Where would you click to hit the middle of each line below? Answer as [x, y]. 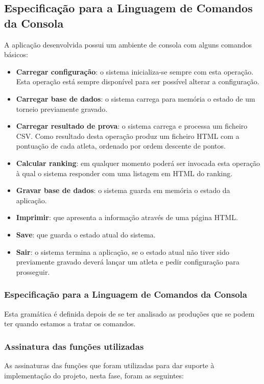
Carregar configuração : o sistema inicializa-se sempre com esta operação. [135, 71]
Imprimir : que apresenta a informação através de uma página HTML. [127, 217]
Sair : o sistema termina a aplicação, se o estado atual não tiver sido [123, 251]
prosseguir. [33, 271]
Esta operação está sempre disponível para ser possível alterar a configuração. [138, 81]
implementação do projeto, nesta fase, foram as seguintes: [94, 375]
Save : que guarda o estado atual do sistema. [86, 234]
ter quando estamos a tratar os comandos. [70, 323]
